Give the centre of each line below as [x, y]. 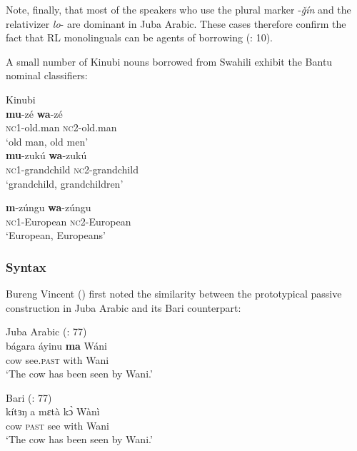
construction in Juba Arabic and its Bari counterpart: [124, 307]
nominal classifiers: [47, 75]
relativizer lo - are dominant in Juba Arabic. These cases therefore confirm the [176, 23]
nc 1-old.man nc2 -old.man [61, 127]
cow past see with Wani [57, 425]
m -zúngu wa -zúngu [49, 207]
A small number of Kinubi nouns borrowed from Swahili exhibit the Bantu [169, 61]
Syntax [26, 267]
